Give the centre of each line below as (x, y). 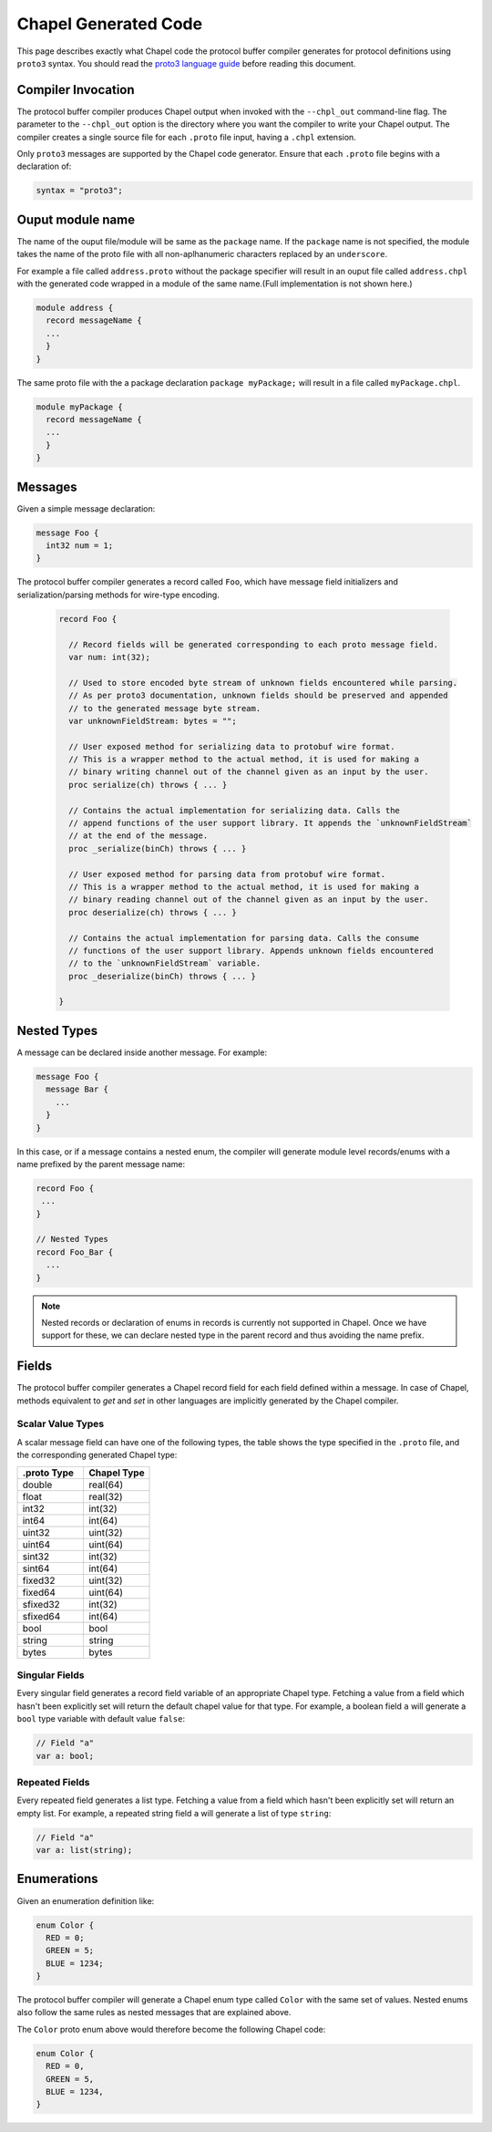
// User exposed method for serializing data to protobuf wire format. (232, 746)
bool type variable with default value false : (101, 1719)
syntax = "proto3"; (79, 191)
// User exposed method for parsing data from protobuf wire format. (227, 874)
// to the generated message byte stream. (165, 708)
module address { (75, 308)
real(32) (105, 1496)
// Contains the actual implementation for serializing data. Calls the (235, 810)
